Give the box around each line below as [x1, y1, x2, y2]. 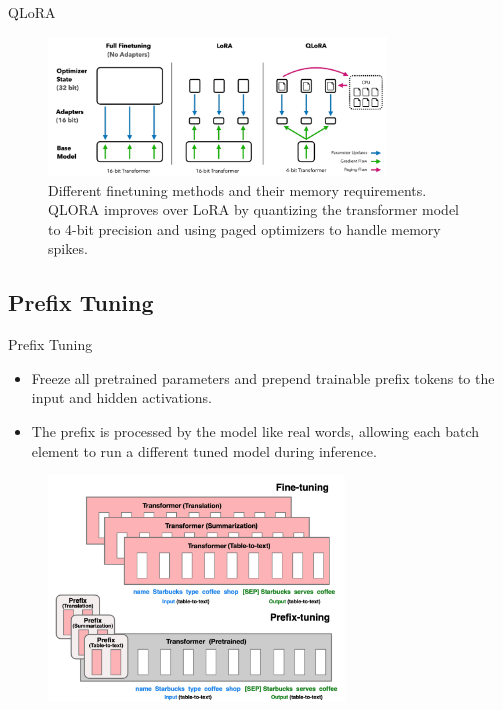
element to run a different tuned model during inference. [31, 440, 377, 461]
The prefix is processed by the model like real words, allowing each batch [31, 420, 480, 441]
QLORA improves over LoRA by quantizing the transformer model [48, 199, 460, 220]
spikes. [48, 238, 88, 259]
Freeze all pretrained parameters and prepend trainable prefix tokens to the [31, 367, 495, 388]
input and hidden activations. [31, 387, 212, 408]
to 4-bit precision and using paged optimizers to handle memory [48, 218, 441, 239]
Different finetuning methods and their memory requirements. [48, 179, 427, 200]
